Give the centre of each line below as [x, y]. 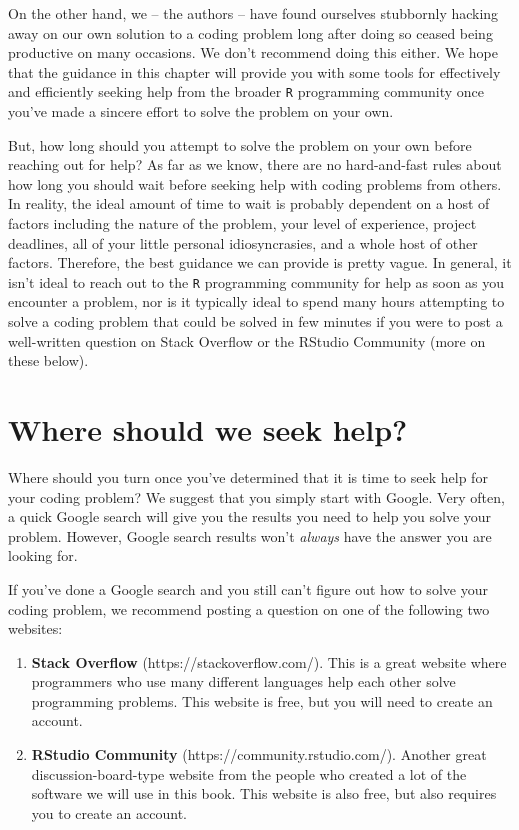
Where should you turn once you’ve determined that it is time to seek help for [248, 476]
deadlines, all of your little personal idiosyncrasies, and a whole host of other [243, 242]
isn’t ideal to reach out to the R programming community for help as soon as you [256, 281]
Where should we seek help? [208, 429]
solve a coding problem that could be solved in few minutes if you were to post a [255, 321]
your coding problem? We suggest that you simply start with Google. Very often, [256, 496]
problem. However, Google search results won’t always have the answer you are [250, 535]
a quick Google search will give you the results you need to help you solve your [250, 516]
